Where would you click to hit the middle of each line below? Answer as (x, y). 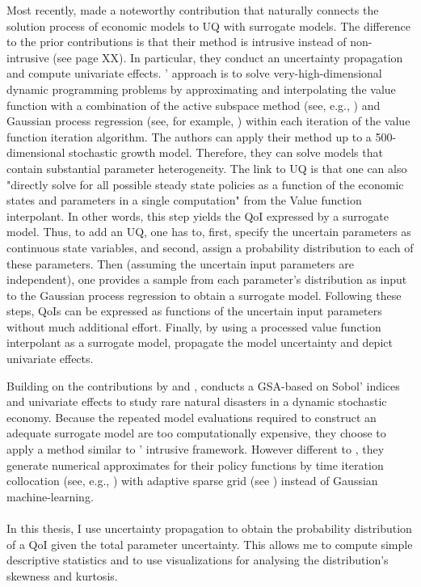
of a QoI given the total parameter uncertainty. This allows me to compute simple (210, 544)
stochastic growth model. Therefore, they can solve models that (226, 152)
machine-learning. (50, 496)
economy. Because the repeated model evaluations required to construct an (192, 417)
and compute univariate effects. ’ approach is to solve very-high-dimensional (194, 73)
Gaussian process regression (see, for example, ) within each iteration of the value (208, 121)
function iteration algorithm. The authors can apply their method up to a (189, 136)
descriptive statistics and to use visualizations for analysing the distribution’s (198, 560)
